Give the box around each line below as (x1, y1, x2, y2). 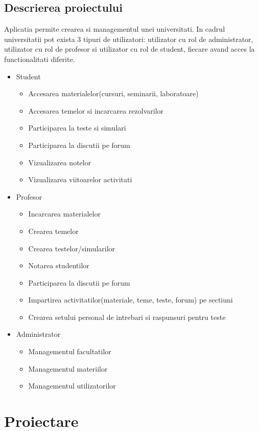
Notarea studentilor (28, 260, 89, 271)
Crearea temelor (28, 225, 79, 236)
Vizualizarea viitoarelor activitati (28, 174, 132, 185)
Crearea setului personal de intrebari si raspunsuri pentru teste (28, 311, 226, 322)
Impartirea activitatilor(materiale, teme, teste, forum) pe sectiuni (28, 294, 233, 305)
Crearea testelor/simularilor (28, 243, 115, 253)
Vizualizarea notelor (28, 157, 91, 167)
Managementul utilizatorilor (28, 380, 116, 391)
